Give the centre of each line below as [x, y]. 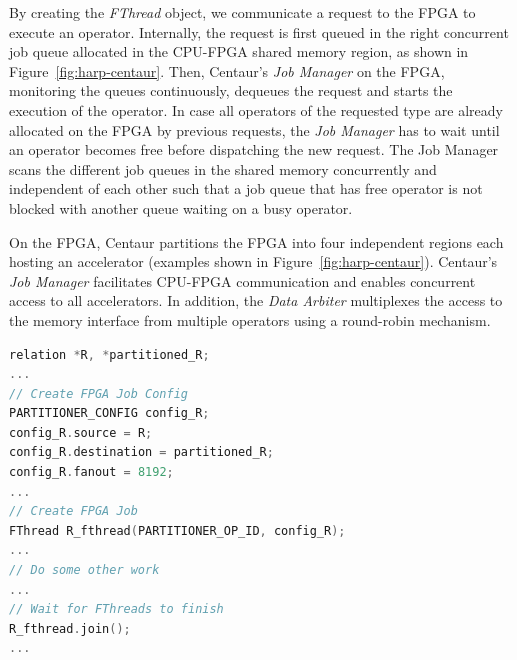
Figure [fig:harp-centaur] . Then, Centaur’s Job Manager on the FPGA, [227, 70]
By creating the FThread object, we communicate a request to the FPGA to [242, 12]
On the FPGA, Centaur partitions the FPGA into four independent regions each [256, 241]
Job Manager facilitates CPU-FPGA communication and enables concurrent [242, 280]
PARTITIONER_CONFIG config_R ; [109, 413]
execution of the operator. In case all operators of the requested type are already [256, 109]
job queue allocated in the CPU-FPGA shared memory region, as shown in [239, 51]
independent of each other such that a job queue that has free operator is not [246, 188]
